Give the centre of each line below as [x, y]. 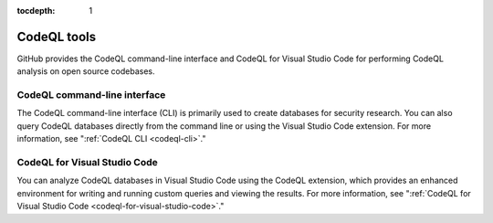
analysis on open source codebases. [86, 71]
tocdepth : [36, 11]
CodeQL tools [57, 37]
